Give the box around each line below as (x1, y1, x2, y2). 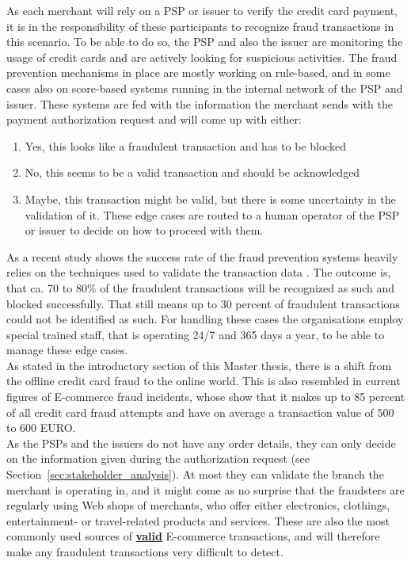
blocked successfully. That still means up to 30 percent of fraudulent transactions (6, 295, 400, 311)
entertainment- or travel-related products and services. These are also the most (6, 512, 390, 529)
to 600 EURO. (6, 419, 76, 436)
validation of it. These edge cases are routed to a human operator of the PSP (25, 206, 400, 223)
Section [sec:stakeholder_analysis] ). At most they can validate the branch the (6, 466, 384, 483)
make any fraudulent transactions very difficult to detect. (6, 544, 284, 559)
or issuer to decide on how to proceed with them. (25, 222, 264, 239)
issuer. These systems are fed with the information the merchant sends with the (6, 95, 393, 112)
